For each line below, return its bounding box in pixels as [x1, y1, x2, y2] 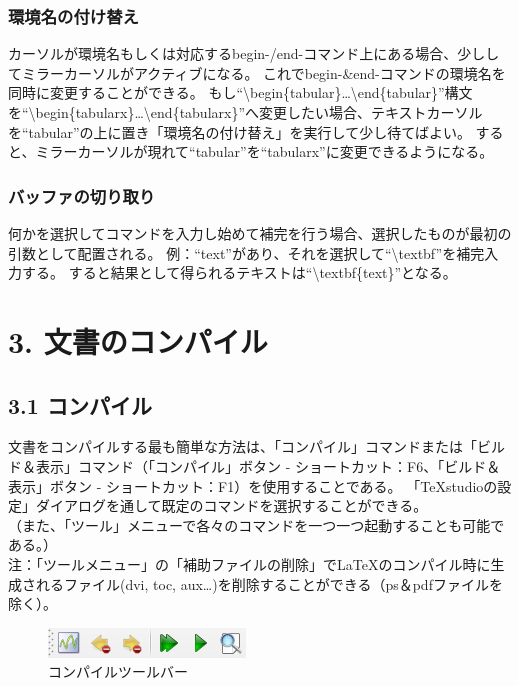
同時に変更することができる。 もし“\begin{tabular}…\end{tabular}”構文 [8, 82, 473, 103]
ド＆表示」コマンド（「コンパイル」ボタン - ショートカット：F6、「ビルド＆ [8, 455, 501, 476]
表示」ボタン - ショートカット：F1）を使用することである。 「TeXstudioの [8, 475, 498, 496]
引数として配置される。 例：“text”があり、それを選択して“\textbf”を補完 [8, 242, 485, 263]
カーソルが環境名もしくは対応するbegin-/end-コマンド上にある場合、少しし [8, 43, 500, 64]
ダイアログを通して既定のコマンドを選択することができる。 [35, 495, 428, 516]
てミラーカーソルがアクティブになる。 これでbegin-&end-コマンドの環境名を [8, 62, 506, 83]
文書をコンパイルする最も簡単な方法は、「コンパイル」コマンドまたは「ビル [8, 436, 505, 457]
